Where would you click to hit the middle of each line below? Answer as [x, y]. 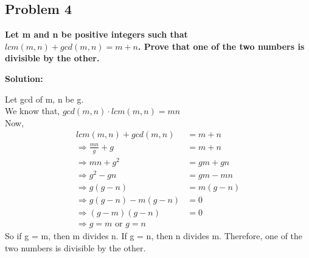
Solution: [24, 78]
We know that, [33, 111]
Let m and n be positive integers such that [96, 34]
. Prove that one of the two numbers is [221, 46]
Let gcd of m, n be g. [44, 99]
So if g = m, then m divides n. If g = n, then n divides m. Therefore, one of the [154, 236]
